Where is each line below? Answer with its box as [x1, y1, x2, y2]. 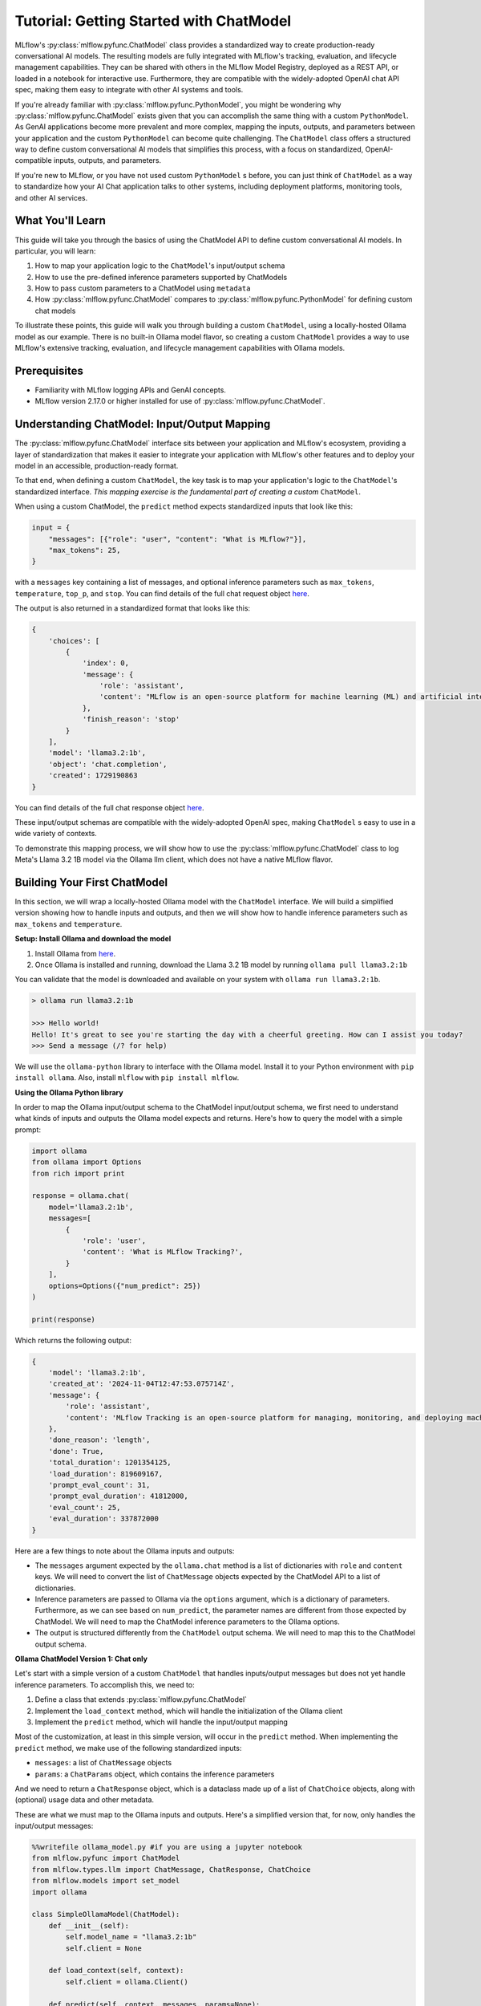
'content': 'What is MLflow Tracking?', [82, 1248, 244, 1257]
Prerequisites [14, 363, 83, 377]
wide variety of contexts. [14, 829, 98, 839]
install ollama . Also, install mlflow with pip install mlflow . [14, 1073, 240, 1082]
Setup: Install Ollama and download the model [14, 934, 172, 944]
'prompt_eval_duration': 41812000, [48, 1492, 188, 1500]
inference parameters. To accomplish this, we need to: [14, 1679, 196, 1689]
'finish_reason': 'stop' [82, 715, 180, 724]
